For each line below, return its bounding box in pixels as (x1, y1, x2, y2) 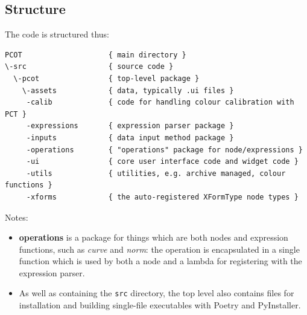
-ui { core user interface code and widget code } (26, 157, 299, 166)
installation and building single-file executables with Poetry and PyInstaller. (19, 299, 301, 311)
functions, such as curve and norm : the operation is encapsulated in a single (19, 242, 300, 255)
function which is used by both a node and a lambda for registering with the (19, 255, 302, 267)
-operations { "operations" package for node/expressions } (26, 145, 303, 154)
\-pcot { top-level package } (13, 74, 200, 83)
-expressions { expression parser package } (26, 122, 234, 131)
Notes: (5, 210, 28, 223)
